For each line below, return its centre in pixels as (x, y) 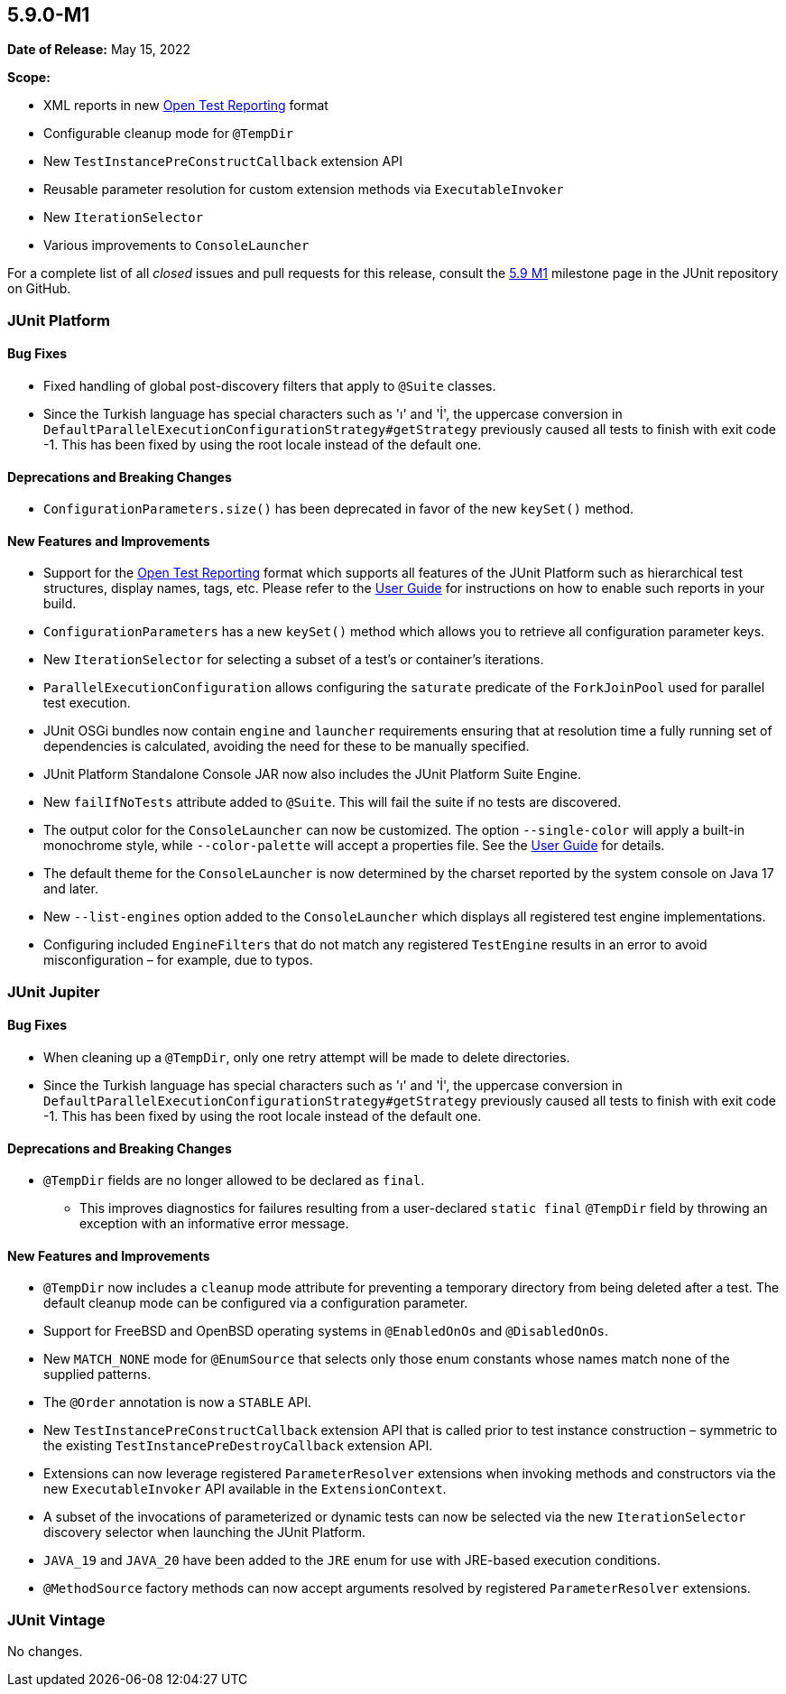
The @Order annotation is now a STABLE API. (178, 1402)
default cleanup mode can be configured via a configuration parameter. (256, 1303)
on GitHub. (39, 289)
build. (60, 604)
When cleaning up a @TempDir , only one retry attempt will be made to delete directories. (307, 1058)
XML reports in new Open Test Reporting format (186, 106)
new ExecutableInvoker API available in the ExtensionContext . (245, 1489)
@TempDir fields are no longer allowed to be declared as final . (234, 1180)
